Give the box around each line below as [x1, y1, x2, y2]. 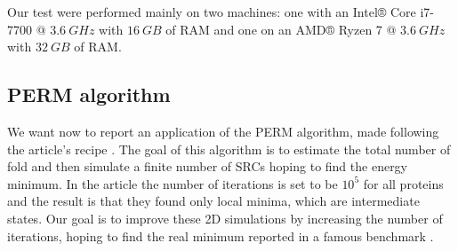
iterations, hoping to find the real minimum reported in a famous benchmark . [7, 226, 434, 245]
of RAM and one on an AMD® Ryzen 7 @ [165, 20, 397, 38]
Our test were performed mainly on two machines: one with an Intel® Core [7, 3, 416, 20]
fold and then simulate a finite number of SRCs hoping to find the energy [7, 157, 408, 176]
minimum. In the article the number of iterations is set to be [7, 174, 338, 192]
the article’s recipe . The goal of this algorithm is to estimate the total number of [7, 139, 451, 158]
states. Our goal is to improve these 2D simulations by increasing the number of [7, 208, 443, 227]
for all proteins [363, 174, 444, 192]
